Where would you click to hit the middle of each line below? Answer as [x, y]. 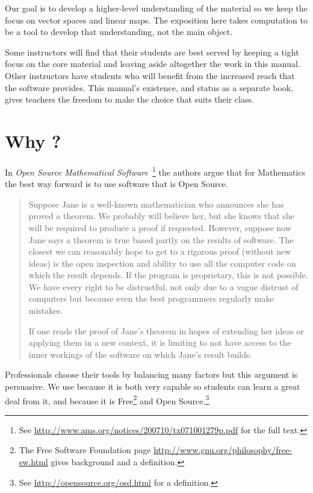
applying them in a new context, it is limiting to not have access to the [160, 342]
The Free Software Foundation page [85, 450]
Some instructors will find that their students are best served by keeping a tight [152, 52]
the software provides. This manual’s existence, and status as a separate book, [149, 87]
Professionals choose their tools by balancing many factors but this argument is [151, 374]
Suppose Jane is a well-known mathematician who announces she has [156, 204]
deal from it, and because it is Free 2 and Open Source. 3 [107, 399]
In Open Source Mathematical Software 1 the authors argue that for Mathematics [155, 171]
